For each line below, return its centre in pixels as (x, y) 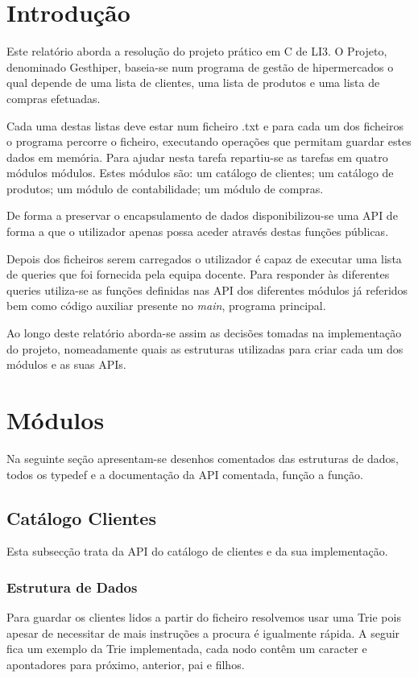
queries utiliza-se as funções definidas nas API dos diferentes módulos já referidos (207, 289)
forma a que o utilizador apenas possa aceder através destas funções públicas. (198, 232)
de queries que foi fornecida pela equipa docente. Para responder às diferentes (198, 274)
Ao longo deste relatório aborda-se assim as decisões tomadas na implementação (204, 333)
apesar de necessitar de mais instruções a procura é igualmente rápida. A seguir (203, 633)
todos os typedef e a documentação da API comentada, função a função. (185, 474)
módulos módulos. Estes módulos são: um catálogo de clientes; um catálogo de (200, 173)
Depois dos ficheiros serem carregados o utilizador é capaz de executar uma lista (204, 258)
